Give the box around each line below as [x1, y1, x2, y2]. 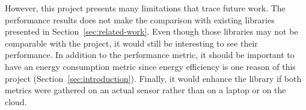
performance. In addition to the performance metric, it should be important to [5, 48, 295, 61]
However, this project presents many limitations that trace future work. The [5, 2, 286, 14]
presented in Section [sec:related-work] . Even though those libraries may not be [5, 25, 298, 38]
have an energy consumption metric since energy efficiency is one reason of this [5, 60, 296, 72]
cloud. [5, 95, 27, 108]
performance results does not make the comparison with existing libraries [5, 13, 275, 26]
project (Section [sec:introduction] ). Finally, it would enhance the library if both [5, 72, 302, 84]
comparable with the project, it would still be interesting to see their [5, 36, 258, 49]
